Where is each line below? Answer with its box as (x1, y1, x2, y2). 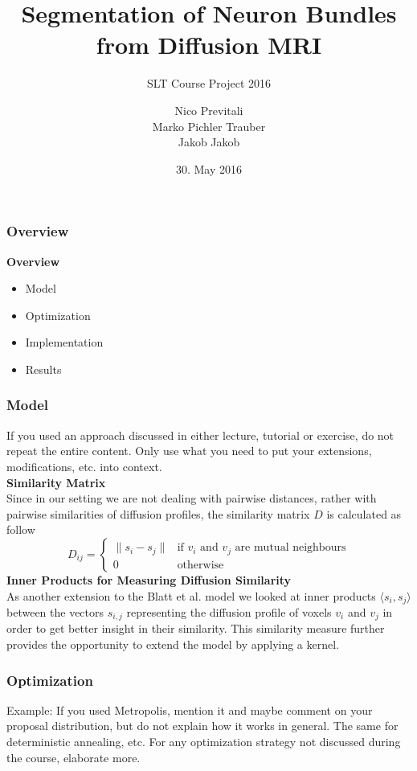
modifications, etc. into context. (6, 457, 162, 474)
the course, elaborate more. (6, 748, 141, 765)
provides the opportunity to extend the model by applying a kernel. (6, 636, 340, 653)
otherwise (177, 559, 224, 571)
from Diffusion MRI (96, 28, 322, 61)
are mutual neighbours (235, 542, 346, 554)
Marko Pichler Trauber (152, 117, 266, 134)
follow (6, 521, 35, 538)
